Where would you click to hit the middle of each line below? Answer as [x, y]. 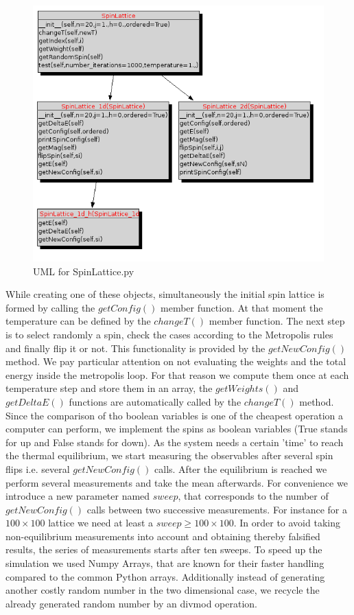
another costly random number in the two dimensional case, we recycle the [163, 590]
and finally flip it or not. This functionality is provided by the [135, 348]
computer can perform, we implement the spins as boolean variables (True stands [177, 429]
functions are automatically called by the [155, 401]
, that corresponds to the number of [253, 496]
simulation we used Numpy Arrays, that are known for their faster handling [165, 563]
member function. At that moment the [242, 307]
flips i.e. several [38, 468]
